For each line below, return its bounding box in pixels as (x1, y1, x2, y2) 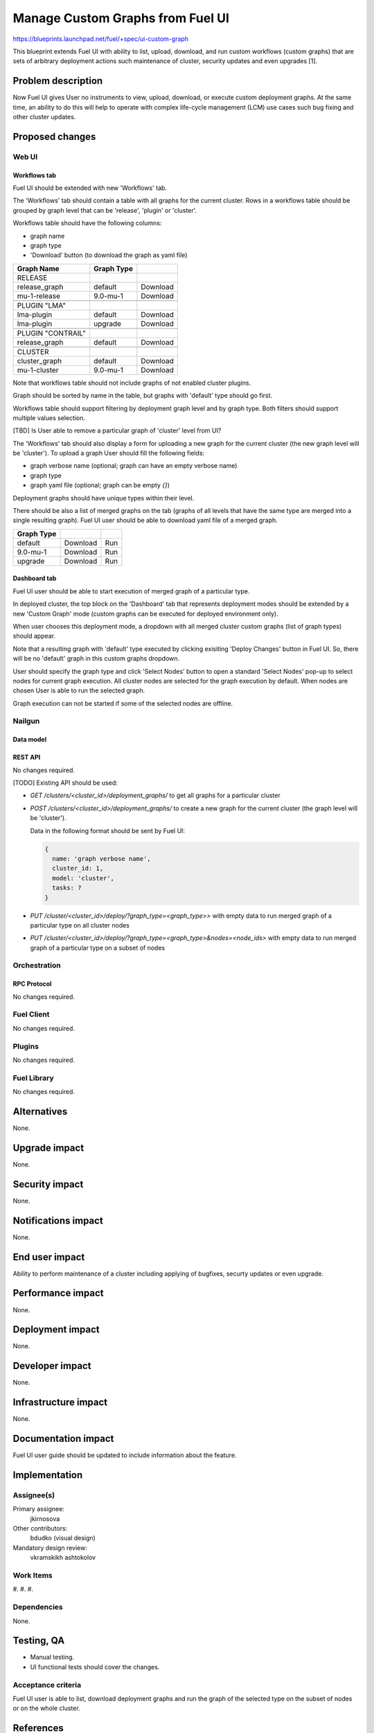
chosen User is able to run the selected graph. (12, 686, 145, 695)
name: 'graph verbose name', (52, 855, 152, 862)
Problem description (12, 75, 103, 87)
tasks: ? (52, 884, 82, 892)
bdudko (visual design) (30, 1534, 96, 1542)
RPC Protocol (12, 979, 52, 988)
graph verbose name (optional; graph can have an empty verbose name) (30, 462, 238, 470)
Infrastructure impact (12, 1397, 108, 1409)
